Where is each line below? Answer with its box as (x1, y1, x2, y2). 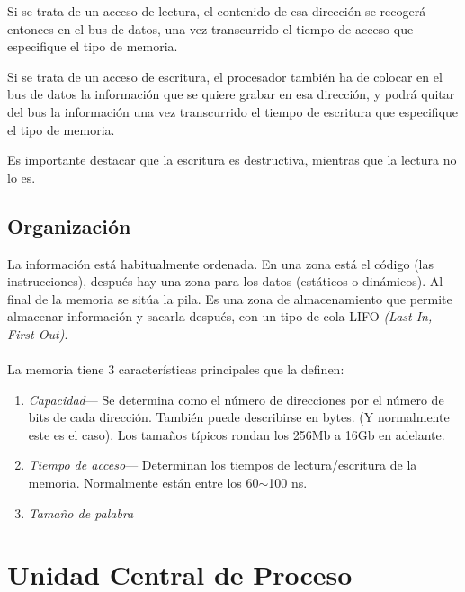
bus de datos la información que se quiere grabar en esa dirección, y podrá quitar (7, 85, 455, 103)
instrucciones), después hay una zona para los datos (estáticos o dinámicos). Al (7, 272, 443, 291)
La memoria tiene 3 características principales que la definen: (7, 360, 344, 379)
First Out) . (7, 324, 68, 343)
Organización (7, 211, 131, 239)
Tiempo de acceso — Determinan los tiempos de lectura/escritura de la (28, 455, 417, 474)
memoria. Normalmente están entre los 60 (28, 473, 259, 492)
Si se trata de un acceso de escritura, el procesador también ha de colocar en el (7, 67, 443, 85)
